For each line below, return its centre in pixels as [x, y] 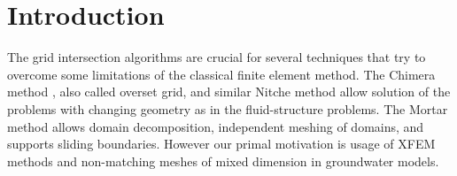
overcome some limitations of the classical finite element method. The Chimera [221, 74]
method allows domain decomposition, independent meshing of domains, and [216, 126]
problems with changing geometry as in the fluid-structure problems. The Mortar [228, 108]
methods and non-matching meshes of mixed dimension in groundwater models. [223, 161]
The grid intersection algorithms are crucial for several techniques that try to [217, 57]
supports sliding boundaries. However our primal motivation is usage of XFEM [221, 144]
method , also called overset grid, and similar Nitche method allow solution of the [229, 92]
